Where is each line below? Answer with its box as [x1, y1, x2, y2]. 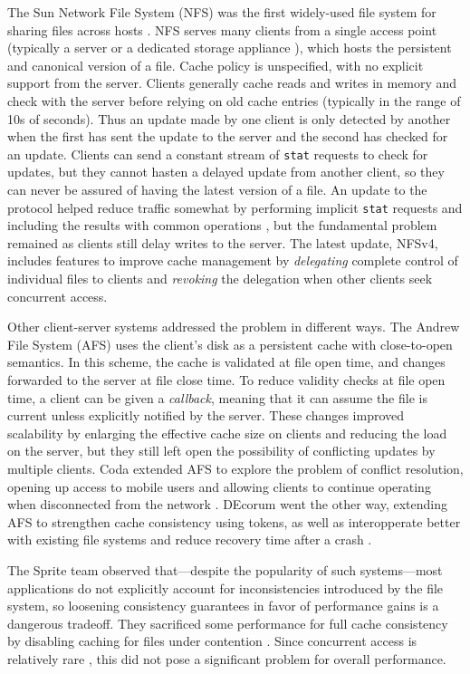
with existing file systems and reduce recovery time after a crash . [7, 530, 372, 549]
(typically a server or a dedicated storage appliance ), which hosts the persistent [7, 38, 452, 57]
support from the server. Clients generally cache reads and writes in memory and [7, 73, 457, 92]
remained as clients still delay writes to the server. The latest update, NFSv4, [7, 233, 438, 252]
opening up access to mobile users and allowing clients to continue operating [7, 477, 431, 496]
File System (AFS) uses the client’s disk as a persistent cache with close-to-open [7, 334, 453, 353]
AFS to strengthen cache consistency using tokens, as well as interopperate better [7, 512, 461, 531]
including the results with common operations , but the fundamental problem [7, 216, 437, 235]
